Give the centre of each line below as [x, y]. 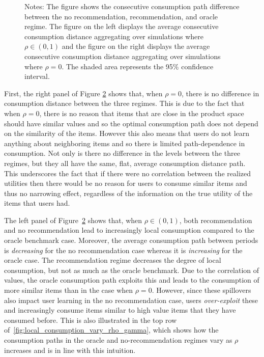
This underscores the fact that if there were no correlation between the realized [128, 173]
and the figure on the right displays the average [136, 46]
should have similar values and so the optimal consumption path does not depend [131, 123]
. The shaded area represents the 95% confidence [138, 66]
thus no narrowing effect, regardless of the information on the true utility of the [128, 193]
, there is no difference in [221, 93]
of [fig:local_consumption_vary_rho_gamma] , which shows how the [111, 330]
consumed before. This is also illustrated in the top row [91, 320]
